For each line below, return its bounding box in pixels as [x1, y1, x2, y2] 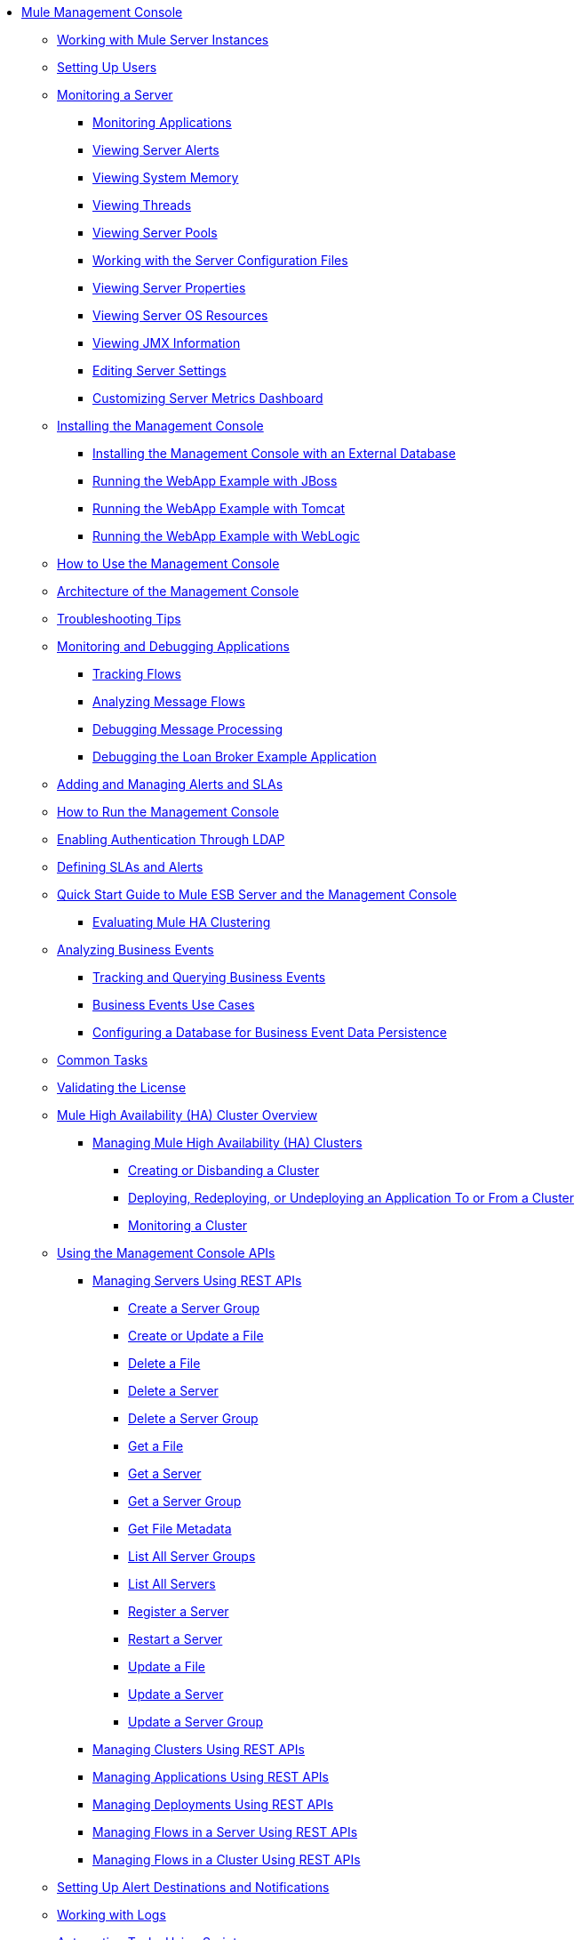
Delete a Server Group [128, 1411, 259, 1426]
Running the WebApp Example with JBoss [92, 473, 338, 488]
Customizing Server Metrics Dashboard [92, 390, 323, 406]
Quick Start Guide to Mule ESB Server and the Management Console [57, 887, 457, 902]
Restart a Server [128, 1631, 223, 1646]
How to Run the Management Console [57, 804, 280, 819]
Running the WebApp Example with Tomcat [92, 501, 346, 516]
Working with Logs [57, 1907, 166, 1922]
